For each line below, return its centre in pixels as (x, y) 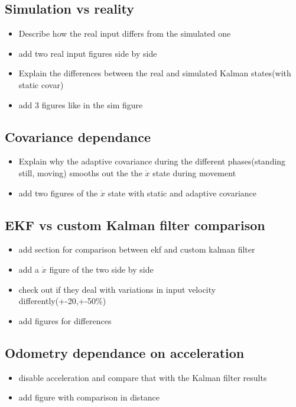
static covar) (41, 84)
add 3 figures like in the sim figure (81, 104)
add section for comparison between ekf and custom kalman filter (137, 249)
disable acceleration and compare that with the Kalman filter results (143, 377)
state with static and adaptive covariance (182, 193)
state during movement (194, 172)
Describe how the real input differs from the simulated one (125, 33)
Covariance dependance (78, 136)
